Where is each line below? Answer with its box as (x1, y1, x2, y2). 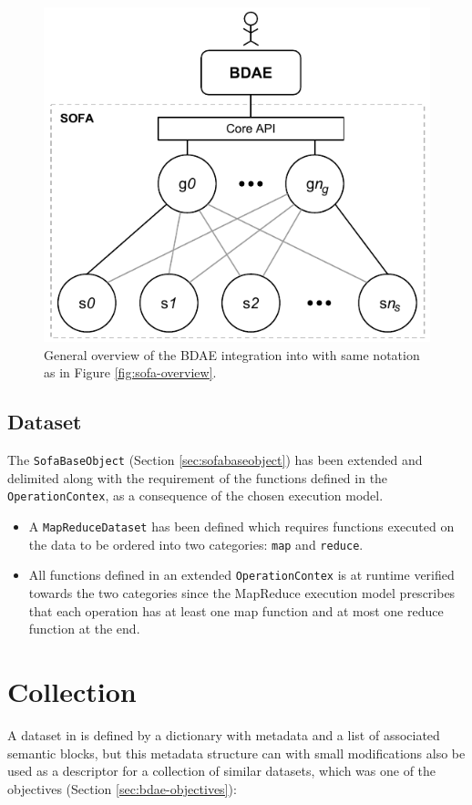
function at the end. (28, 619, 140, 638)
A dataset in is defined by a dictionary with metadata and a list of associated (7, 725, 440, 744)
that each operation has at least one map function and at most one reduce (28, 601, 444, 620)
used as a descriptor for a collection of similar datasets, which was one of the (7, 761, 436, 780)
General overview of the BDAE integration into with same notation (44, 345, 420, 364)
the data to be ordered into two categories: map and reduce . (28, 534, 364, 553)
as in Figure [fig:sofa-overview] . (44, 363, 217, 382)
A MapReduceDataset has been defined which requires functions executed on (28, 517, 455, 536)
